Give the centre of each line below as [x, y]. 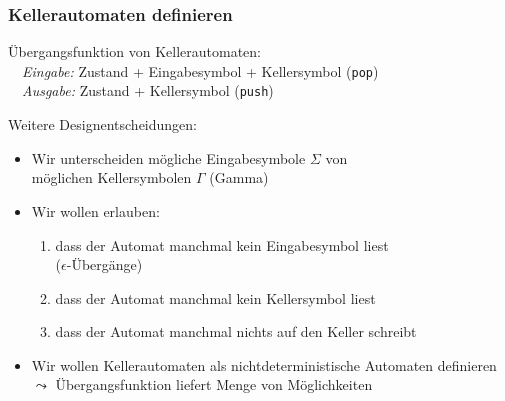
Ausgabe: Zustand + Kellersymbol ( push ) [148, 90]
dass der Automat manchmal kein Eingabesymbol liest [222, 244]
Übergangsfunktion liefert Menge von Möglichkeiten [214, 384]
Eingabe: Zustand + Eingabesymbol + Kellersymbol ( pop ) [200, 70]
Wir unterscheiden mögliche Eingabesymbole [168, 157]
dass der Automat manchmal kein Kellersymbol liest [215, 297]
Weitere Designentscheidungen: [102, 124]
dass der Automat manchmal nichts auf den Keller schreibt [236, 331]
